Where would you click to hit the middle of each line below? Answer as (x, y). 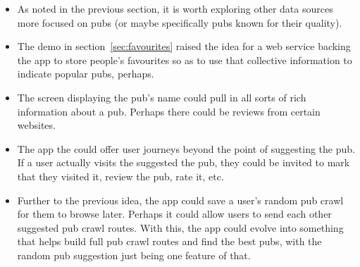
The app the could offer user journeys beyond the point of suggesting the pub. (186, 148)
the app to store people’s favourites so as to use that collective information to (185, 60)
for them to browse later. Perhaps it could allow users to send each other (174, 214)
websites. (36, 125)
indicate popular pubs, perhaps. (86, 74)
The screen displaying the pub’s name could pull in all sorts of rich (162, 97)
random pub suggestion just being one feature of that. (134, 255)
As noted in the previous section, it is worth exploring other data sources (175, 8)
